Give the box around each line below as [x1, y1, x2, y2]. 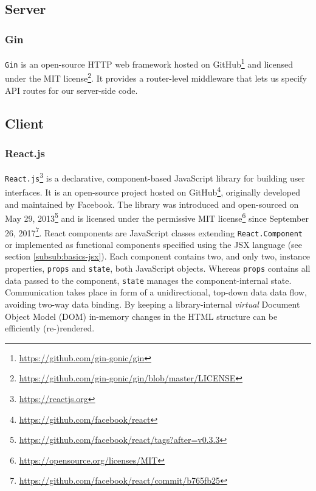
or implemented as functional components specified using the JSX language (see [5, 238, 303, 250]
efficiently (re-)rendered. [5, 322, 95, 334]
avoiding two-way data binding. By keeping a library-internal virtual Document [5, 297, 300, 310]
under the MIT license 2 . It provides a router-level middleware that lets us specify [5, 70, 307, 84]
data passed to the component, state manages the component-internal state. [5, 274, 292, 286]
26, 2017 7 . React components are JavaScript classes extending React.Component [5, 224, 303, 239]
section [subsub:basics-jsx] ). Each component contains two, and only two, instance [5, 250, 311, 263]
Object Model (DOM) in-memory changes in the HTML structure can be [5, 309, 278, 322]
